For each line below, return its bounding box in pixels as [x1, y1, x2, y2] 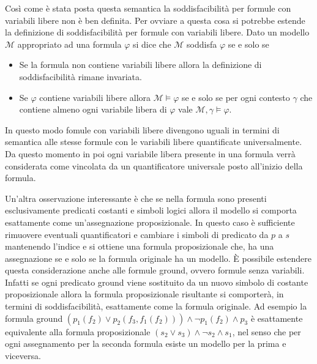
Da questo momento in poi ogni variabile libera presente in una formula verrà [5, 147, 296, 160]
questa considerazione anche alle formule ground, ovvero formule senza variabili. [5, 264, 305, 277]
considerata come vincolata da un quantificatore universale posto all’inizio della [5, 159, 303, 172]
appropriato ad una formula [17, 37, 122, 50]
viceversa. [5, 349, 41, 362]
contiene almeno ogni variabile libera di [19, 103, 167, 116]
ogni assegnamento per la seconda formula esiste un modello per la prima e [5, 337, 286, 350]
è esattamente [250, 311, 303, 324]
